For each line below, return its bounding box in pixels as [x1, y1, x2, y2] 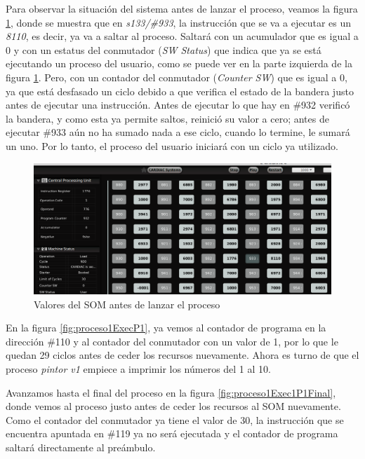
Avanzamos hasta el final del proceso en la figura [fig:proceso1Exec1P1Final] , [6, 385, 336, 399]
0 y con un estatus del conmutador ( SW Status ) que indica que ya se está [6, 42, 321, 57]
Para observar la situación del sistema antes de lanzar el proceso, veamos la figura [6, 1, 358, 15]
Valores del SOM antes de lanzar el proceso [34, 296, 220, 311]
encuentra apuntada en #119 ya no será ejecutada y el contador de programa [6, 426, 338, 441]
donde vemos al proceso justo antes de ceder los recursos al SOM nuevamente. [6, 399, 341, 413]
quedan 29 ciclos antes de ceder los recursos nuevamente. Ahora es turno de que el [6, 348, 359, 362]
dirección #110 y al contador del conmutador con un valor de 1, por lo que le [6, 334, 338, 348]
